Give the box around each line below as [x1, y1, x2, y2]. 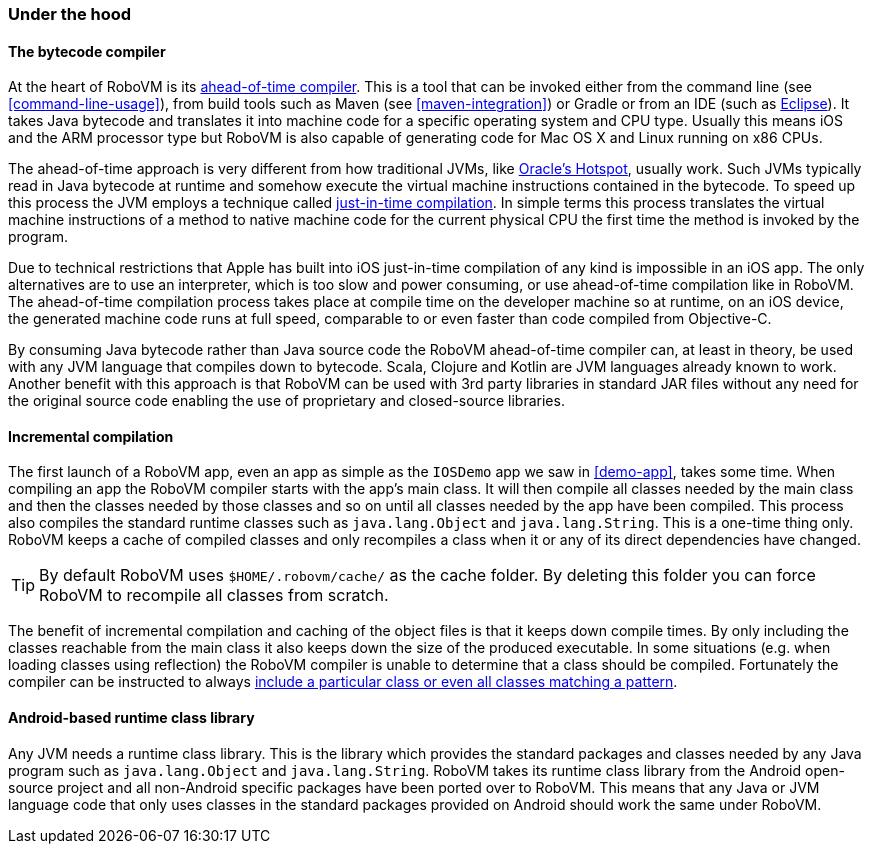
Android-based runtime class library [8, 709, 255, 727]
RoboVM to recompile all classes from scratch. [39, 585, 389, 606]
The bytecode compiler [8, 42, 166, 60]
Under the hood [8, 4, 132, 24]
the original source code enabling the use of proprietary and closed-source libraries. [8, 392, 565, 410]
